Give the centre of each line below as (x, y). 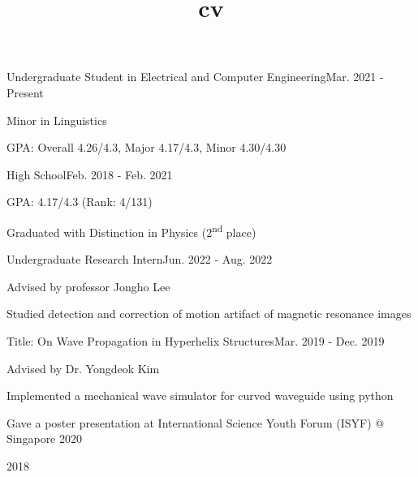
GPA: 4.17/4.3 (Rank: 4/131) (80, 202)
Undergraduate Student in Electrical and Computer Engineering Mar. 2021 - (195, 77)
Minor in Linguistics (57, 120)
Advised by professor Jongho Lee (88, 286)
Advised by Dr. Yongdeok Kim (83, 368)
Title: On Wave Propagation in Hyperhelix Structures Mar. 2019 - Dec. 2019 (196, 340)
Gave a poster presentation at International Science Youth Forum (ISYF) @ (196, 422)
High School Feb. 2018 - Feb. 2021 (90, 174)
